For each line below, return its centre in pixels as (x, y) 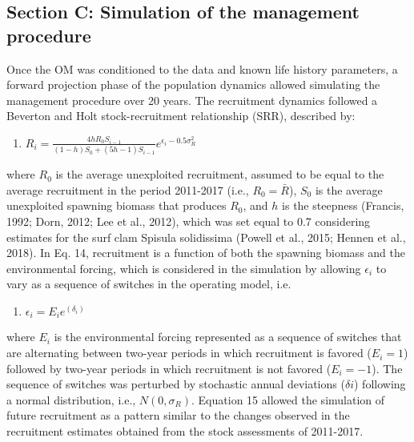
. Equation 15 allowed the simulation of (288, 399)
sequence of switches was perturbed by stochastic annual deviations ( (176, 384)
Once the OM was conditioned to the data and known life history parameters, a (202, 68)
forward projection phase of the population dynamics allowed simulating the (193, 84)
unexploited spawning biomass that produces (117, 205)
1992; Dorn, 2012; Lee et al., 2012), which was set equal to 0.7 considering (189, 221)
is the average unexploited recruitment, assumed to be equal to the (220, 174)
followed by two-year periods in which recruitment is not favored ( (169, 368)
